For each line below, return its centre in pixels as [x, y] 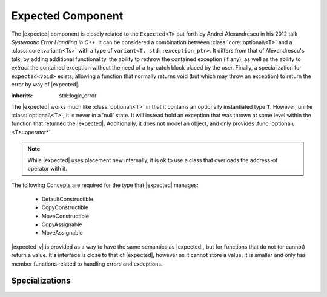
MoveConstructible [65, 216]
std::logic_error [78, 96]
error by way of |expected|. [45, 84]
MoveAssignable [62, 233]
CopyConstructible [65, 207]
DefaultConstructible [68, 199]
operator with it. [47, 169]
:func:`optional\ [274, 123]
